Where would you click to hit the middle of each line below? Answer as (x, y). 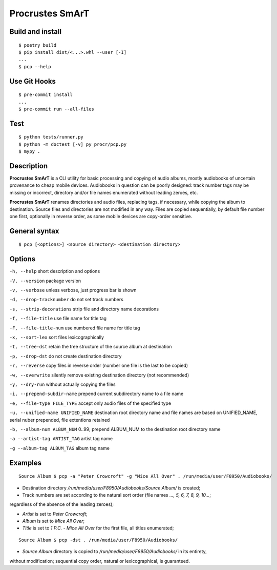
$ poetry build (38, 45)
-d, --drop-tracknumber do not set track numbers (67, 300)
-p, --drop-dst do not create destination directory (66, 356)
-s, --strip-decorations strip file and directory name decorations (84, 309)
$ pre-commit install (46, 95)
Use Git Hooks (33, 81)
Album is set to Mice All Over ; (53, 521)
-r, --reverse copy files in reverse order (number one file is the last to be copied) (99, 366)
